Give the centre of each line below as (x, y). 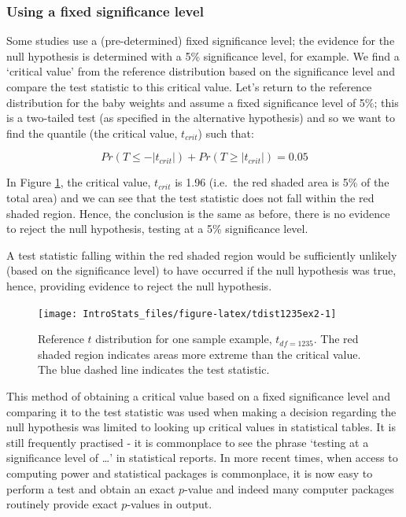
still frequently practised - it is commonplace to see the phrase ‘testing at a (188, 442)
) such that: (226, 133)
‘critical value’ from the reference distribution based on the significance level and (201, 71)
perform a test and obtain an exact (91, 488)
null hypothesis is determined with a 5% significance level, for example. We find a (203, 55)
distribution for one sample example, (184, 339)
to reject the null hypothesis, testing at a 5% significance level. (157, 229)
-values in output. (170, 504)
